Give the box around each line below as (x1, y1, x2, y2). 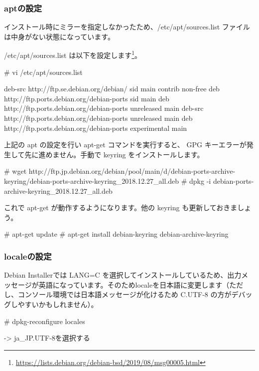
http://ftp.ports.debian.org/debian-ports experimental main (4, 122, 187, 133)
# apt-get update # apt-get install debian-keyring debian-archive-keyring (4, 229, 229, 239)
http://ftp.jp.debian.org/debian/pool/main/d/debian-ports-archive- (28, 166, 236, 176)
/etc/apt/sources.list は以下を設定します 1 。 (4, 48, 141, 60)
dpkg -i (189, 176, 211, 186)
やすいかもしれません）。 (17, 299, 98, 309)
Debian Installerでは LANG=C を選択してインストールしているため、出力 (4, 270, 242, 280)
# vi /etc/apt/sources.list (4, 66, 83, 77)
